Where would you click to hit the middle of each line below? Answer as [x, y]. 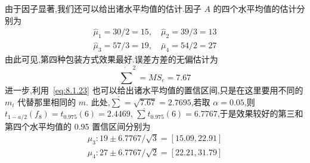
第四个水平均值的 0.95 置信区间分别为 [78, 126]
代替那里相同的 [47, 101]
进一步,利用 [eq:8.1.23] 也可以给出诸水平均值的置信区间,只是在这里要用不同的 [154, 90]
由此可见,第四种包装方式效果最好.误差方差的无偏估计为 [111, 59]
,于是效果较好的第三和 [260, 113]
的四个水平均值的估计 [255, 8]
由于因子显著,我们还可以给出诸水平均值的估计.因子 [103, 8]
